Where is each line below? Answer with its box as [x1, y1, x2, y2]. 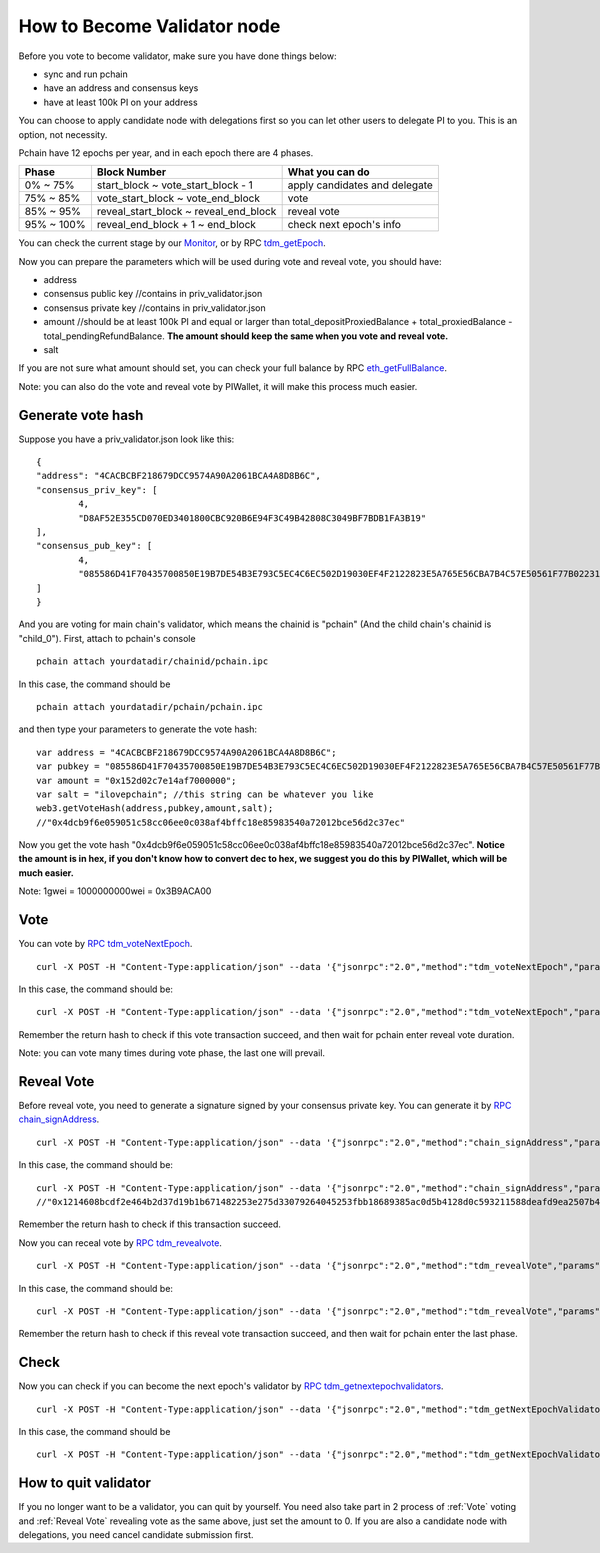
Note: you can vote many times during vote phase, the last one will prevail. [18, 1047, 325, 1059]
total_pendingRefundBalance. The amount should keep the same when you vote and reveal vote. [43, 330, 449, 342]
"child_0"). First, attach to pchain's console [18, 632, 196, 644]
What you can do [287, 165, 370, 179]
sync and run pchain [43, 68, 129, 80]
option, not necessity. [18, 128, 108, 140]
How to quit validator [18, 1475, 152, 1492]
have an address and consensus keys [43, 82, 199, 94]
